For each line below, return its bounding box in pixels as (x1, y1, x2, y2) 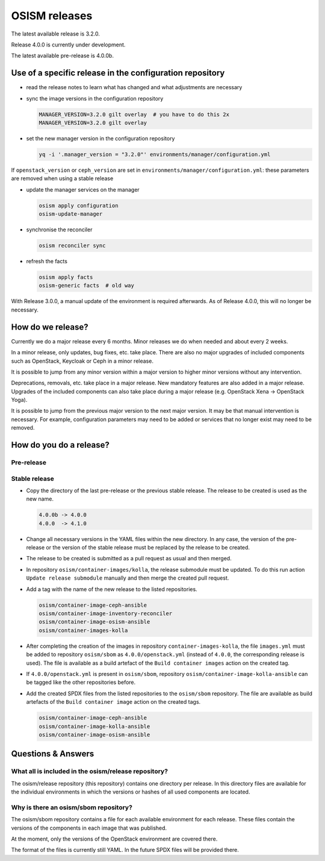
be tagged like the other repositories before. (26, 678, 136, 686)
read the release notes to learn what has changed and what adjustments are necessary (26, 84, 243, 91)
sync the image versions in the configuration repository (26, 95, 164, 102)
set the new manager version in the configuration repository (26, 134, 175, 142)
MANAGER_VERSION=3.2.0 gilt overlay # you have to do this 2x (39, 111, 230, 117)
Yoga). (11, 396, 28, 404)
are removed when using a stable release (11, 175, 114, 182)
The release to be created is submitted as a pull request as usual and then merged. (26, 555, 232, 562)
